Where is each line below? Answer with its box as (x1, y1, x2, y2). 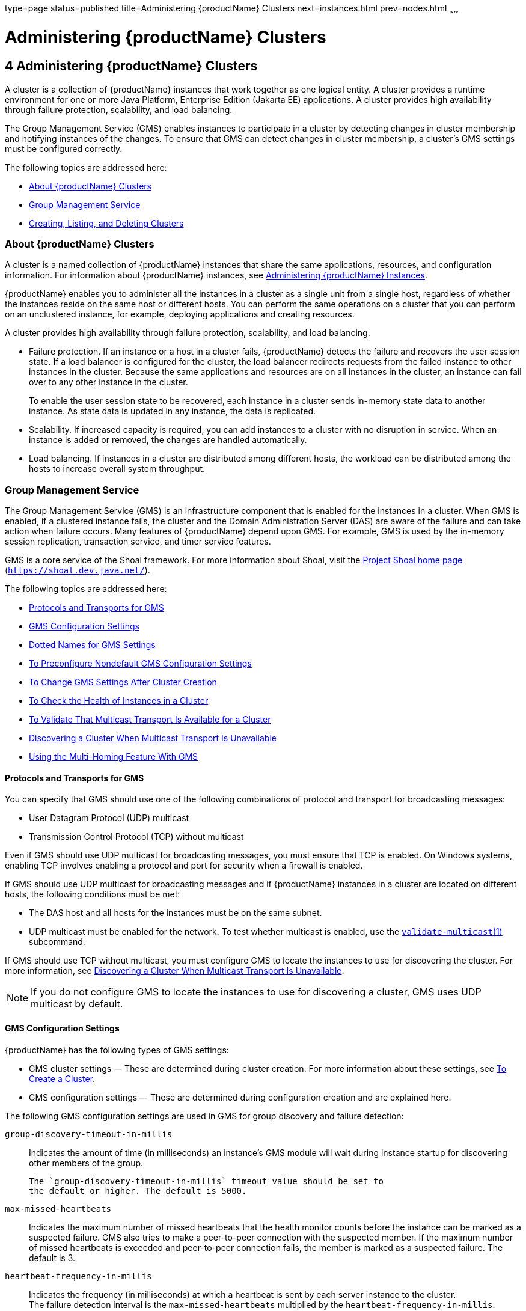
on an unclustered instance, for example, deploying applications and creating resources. (5, 309, 355, 320)
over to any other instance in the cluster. (29, 377, 188, 388)
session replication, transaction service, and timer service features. (5, 536, 271, 547)
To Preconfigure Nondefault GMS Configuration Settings (29, 658, 252, 669)
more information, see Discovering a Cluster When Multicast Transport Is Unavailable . (5, 965, 344, 976)
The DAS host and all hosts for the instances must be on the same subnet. (29, 908, 322, 918)
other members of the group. (29, 1157, 144, 1168)
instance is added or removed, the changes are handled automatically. (29, 435, 307, 445)
